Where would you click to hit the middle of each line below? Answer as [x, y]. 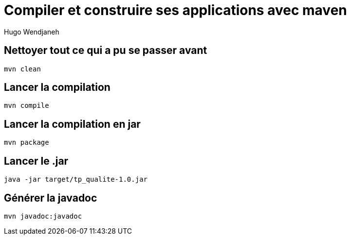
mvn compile [27, 106]
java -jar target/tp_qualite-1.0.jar [76, 179]
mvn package [27, 143]
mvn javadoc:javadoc [43, 216]
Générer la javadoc [51, 198]
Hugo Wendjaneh [32, 32]
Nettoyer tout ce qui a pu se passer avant [106, 51]
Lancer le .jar [36, 161]
